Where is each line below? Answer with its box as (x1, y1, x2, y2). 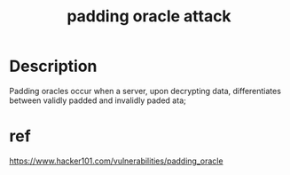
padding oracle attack (66, 6, 232, 27)
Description (9, 56, 98, 76)
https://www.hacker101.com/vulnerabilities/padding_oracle (9, 155, 223, 166)
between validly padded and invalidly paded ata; (9, 95, 186, 106)
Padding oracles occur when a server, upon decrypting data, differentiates (9, 85, 282, 96)
